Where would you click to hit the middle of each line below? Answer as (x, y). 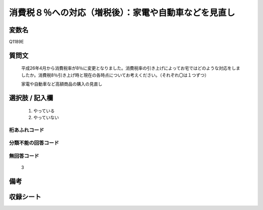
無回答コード (24, 156)
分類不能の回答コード (34, 143)
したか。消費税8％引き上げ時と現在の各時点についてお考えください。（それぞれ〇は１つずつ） (115, 75)
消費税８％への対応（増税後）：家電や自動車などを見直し (122, 13)
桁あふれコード (27, 130)
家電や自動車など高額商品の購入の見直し (62, 84)
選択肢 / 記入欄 (31, 98)
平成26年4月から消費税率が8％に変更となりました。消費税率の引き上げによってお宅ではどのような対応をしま (131, 68)
